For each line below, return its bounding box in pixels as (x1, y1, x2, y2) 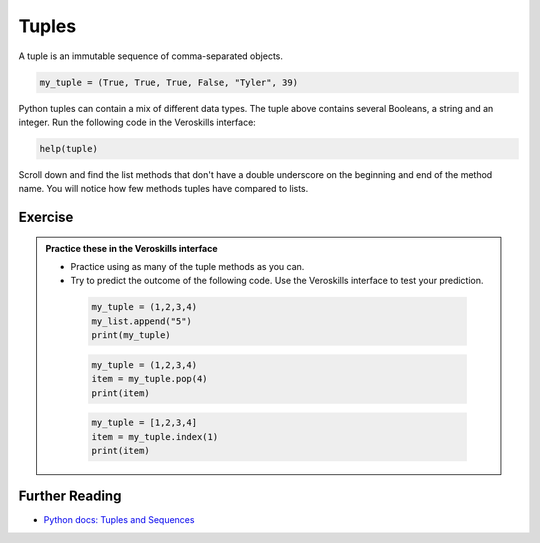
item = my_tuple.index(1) (91, 431, 219, 442)
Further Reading (18, 488, 122, 505)
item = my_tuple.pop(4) (91, 373, 209, 385)
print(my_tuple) (91, 330, 172, 341)
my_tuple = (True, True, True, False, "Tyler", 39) (39, 76, 299, 88)
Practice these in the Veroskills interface (45, 242, 219, 254)
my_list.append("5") (91, 315, 192, 327)
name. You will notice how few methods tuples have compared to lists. (18, 183, 309, 195)
